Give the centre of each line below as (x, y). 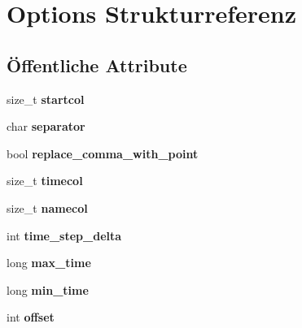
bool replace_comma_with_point (103, 153)
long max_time (49, 263)
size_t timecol (45, 181)
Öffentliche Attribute (97, 65)
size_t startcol (46, 99)
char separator (46, 126)
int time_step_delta (64, 235)
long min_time (48, 289)
